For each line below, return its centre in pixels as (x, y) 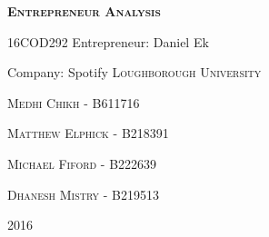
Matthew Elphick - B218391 (88, 133)
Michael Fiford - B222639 (82, 163)
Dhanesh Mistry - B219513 (83, 194)
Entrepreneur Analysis (84, 11)
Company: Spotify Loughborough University (134, 72)
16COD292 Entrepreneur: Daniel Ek (108, 41)
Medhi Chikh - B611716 (74, 102)
